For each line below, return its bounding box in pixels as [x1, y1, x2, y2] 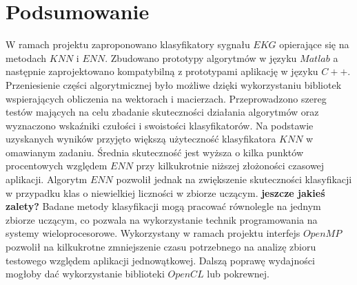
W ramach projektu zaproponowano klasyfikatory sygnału [6, 37, 250, 52]
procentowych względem [6, 158, 108, 173]
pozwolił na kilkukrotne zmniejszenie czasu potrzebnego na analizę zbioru [6, 240, 316, 254]
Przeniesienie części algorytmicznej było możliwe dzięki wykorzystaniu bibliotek [6, 77, 342, 92]
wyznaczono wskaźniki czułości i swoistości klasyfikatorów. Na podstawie [6, 118, 314, 132]
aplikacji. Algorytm [6, 172, 88, 187]
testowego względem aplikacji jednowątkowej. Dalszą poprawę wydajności [6, 253, 315, 267]
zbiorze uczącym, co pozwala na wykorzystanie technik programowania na [6, 212, 318, 226]
